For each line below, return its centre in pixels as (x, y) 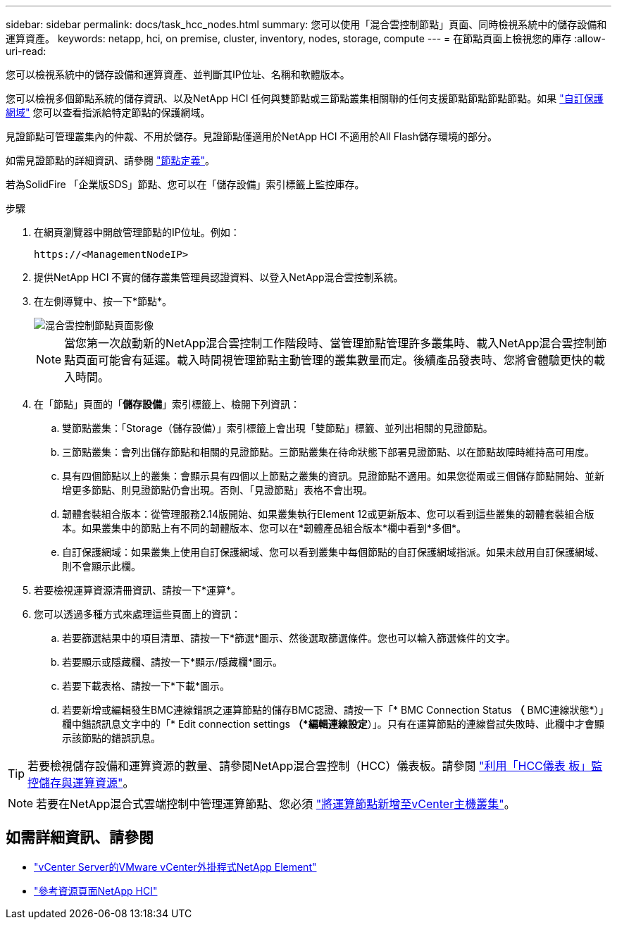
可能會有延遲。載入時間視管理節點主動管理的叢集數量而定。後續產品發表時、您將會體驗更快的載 (352, 360)
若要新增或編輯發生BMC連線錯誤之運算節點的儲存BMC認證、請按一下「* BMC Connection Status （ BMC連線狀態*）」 (336, 710)
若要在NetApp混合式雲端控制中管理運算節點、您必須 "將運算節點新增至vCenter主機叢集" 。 (276, 804)
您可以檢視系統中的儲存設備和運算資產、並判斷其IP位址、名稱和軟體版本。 (178, 74)
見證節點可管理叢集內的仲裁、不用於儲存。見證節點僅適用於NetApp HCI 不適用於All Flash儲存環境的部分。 (251, 136)
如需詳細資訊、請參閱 (80, 838)
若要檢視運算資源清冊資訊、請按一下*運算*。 (138, 590)
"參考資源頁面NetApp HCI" (96, 890)
